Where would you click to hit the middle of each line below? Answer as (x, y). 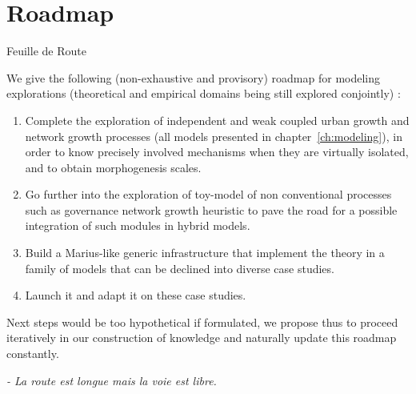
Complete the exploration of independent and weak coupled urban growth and (217, 120)
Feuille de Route (46, 51)
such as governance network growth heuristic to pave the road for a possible (211, 209)
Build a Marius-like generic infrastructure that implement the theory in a (205, 253)
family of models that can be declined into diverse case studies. (180, 268)
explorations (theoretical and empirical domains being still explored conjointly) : (204, 93)
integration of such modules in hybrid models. (138, 225)
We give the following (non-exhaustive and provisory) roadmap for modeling (194, 77)
